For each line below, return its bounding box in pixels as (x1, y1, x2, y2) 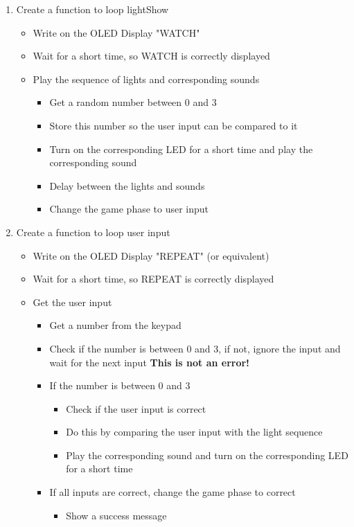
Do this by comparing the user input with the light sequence (66, 425, 323, 439)
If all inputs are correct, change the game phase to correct (49, 485, 296, 499)
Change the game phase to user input (49, 202, 209, 216)
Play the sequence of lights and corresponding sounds (33, 71, 260, 86)
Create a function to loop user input (16, 224, 170, 239)
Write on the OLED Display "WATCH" (33, 25, 200, 39)
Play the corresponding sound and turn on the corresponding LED (66, 447, 348, 462)
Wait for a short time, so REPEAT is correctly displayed (33, 271, 274, 286)
